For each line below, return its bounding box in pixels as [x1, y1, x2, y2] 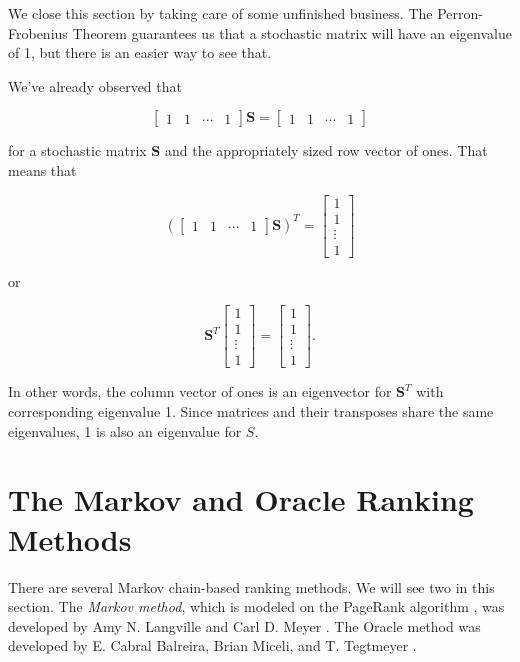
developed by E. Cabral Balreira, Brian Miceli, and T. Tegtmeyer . [8, 635, 417, 656]
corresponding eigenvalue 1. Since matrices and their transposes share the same [8, 401, 494, 421]
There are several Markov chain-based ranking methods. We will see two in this [8, 576, 495, 597]
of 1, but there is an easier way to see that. [8, 42, 272, 63]
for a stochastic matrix [8, 140, 147, 161]
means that [8, 159, 77, 180]
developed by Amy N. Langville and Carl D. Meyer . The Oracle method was [8, 615, 481, 636]
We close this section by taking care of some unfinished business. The [8, 3, 433, 23]
